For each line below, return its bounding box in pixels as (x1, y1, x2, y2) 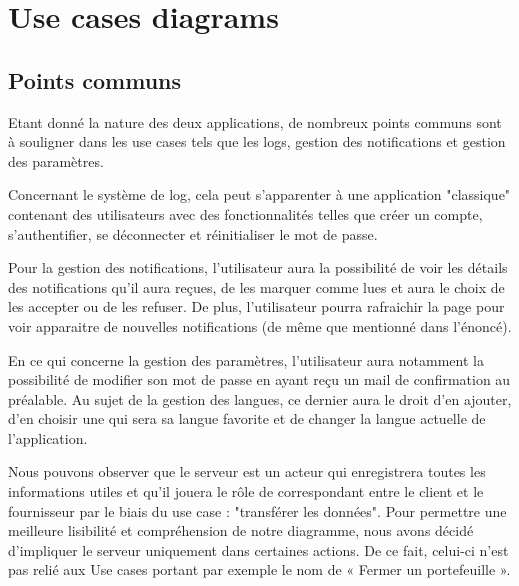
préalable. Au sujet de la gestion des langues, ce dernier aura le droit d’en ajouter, (8, 388, 512, 409)
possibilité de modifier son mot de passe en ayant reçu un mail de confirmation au (8, 369, 511, 390)
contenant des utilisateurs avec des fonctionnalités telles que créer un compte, (8, 203, 483, 224)
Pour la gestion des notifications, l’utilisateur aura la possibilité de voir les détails (8, 257, 508, 278)
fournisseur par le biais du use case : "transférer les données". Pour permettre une (8, 500, 507, 521)
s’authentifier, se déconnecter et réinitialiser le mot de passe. (8, 223, 378, 244)
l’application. (8, 427, 88, 448)
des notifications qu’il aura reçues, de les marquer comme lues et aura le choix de (8, 276, 505, 297)
